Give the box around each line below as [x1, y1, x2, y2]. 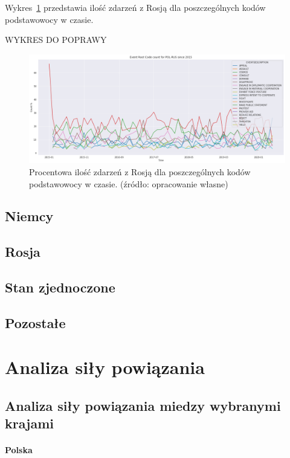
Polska [5, 443, 33, 456]
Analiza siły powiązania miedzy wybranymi [5, 396, 281, 414]
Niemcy [5, 207, 54, 225]
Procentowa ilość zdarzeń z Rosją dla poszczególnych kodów [29, 165, 251, 178]
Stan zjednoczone [5, 278, 115, 297]
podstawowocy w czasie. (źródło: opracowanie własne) [29, 177, 228, 190]
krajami [5, 414, 54, 433]
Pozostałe [5, 313, 66, 332]
